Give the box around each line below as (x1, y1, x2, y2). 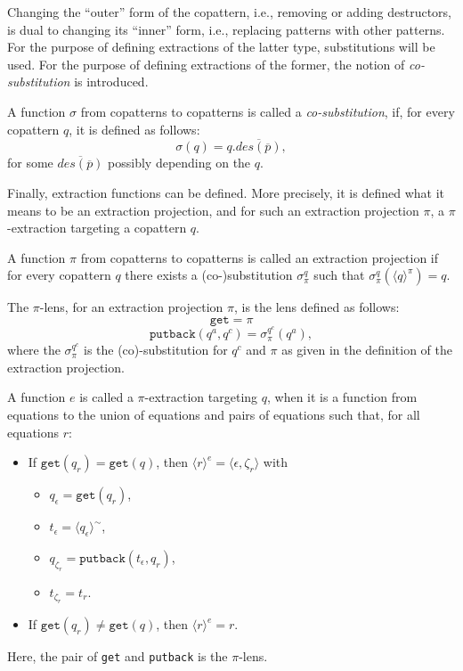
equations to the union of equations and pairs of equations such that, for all (7, 405, 420, 424)
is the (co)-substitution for (83, 340, 228, 359)
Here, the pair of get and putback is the (7, 647, 228, 666)
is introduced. (74, 72, 149, 91)
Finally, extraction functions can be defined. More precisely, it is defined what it (7, 183, 444, 201)
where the (7, 340, 61, 359)
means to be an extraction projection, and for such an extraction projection (7, 200, 419, 219)
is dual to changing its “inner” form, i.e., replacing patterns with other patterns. (7, 20, 445, 38)
